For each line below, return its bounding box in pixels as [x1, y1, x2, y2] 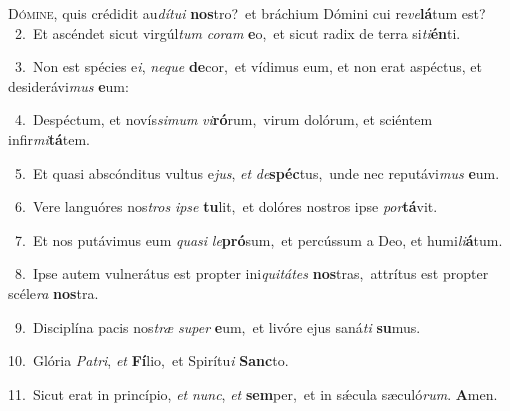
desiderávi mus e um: [8, 75, 129, 96]
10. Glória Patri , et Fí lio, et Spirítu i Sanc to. [8, 350, 289, 371]
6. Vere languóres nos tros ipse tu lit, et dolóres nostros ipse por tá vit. [14, 196, 438, 217]
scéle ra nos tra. [8, 282, 99, 303]
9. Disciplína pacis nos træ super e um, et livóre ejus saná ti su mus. [14, 316, 421, 337]
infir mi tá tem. [8, 128, 91, 149]
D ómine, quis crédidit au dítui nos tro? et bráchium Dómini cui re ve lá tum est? [8, 3, 486, 23]
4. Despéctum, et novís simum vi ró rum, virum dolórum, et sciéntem [14, 109, 433, 130]
